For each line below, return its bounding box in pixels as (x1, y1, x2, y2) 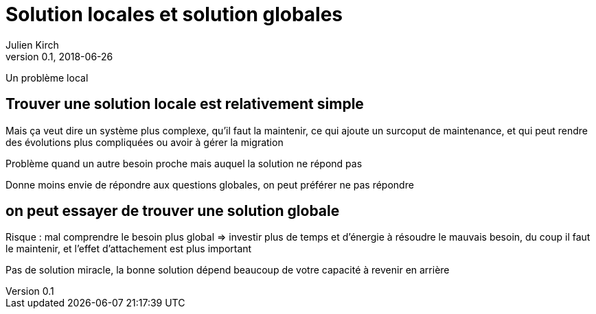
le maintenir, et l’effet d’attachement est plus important (5, 243, 252, 255)
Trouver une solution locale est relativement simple (5, 95, 364, 113)
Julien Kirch (5, 38, 59, 51)
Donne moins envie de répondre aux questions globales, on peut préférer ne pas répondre (5, 178, 414, 191)
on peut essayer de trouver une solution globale (5, 202, 340, 220)
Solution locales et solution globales (5, 3, 343, 26)
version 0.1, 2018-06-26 (5, 50, 113, 62)
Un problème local (5, 71, 89, 84)
